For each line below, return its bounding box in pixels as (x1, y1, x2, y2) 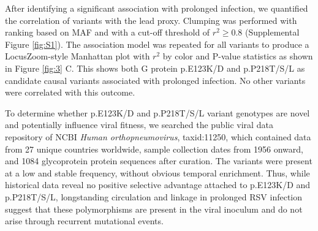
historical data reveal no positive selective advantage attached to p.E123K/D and (5, 178, 311, 191)
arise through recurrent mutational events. (5, 214, 164, 227)
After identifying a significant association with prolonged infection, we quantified (5, 2, 308, 14)
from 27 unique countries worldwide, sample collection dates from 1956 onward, (5, 142, 303, 155)
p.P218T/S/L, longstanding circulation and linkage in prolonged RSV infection (5, 190, 302, 203)
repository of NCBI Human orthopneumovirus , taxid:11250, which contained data (5, 130, 311, 143)
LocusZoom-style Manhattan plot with (5, 50, 150, 62)
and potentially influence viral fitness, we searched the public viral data (5, 118, 273, 131)
